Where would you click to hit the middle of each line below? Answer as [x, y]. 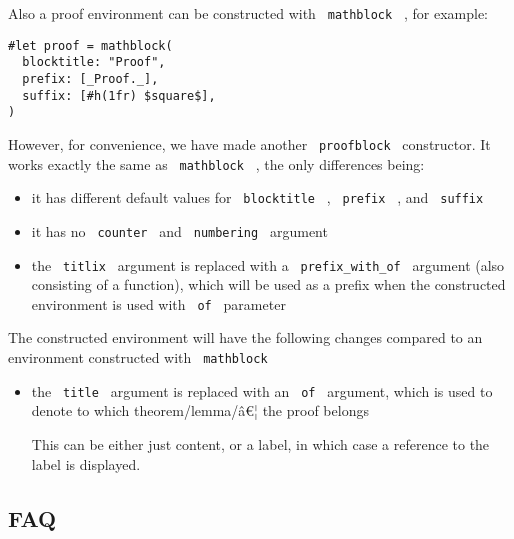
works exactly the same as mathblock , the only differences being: [216, 163]
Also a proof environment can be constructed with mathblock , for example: [248, 13]
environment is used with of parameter [158, 303]
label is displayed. [86, 463]
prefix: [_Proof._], [90, 78]
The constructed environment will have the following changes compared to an [245, 337]
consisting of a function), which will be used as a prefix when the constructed [268, 284]
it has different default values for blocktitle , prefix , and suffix [257, 197]
